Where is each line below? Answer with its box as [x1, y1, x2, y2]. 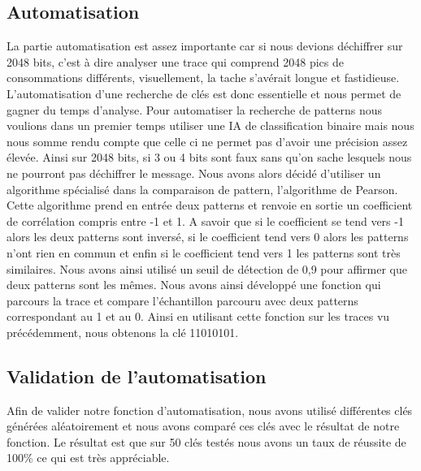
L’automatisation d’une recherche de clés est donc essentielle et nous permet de [7, 84, 401, 102]
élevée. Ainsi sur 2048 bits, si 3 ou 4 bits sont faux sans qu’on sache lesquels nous [7, 149, 412, 166]
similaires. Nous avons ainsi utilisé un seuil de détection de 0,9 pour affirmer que [7, 260, 408, 277]
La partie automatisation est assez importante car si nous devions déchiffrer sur [7, 37, 403, 54]
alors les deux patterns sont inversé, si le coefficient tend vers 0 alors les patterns [7, 228, 409, 245]
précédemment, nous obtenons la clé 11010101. [7, 323, 239, 340]
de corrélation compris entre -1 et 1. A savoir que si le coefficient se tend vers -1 [7, 212, 404, 229]
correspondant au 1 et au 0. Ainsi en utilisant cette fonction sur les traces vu [7, 308, 390, 325]
